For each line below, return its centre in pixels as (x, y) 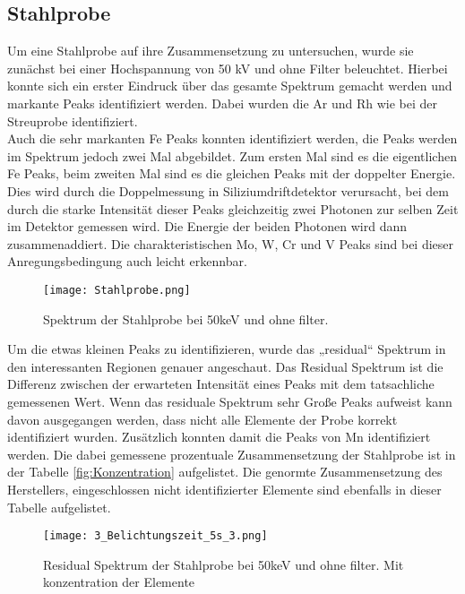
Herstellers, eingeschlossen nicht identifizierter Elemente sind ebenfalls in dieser (224, 489)
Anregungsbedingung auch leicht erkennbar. (127, 261)
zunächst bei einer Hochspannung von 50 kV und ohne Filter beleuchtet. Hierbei (228, 68)
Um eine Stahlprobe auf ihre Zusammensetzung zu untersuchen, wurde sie (211, 51)
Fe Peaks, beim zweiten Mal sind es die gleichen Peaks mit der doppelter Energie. (232, 173)
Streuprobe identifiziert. (73, 121)
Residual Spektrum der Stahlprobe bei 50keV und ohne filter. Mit (224, 564)
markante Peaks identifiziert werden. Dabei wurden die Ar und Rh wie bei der (223, 103)
